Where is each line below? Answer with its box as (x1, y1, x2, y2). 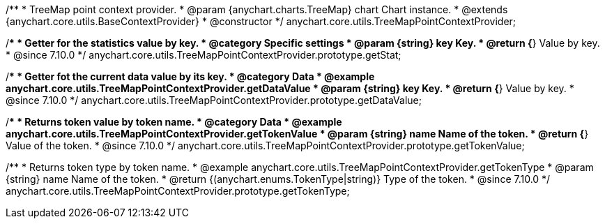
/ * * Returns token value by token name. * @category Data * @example (6, 116, 342, 128)
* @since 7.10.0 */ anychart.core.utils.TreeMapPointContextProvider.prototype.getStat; (6, 49, 401, 61)
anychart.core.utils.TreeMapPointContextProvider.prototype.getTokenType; (6, 185, 350, 197)
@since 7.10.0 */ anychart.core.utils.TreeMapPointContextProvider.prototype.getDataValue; (6, 94, 422, 106)
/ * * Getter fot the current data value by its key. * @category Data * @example (6, 70, 375, 82)
